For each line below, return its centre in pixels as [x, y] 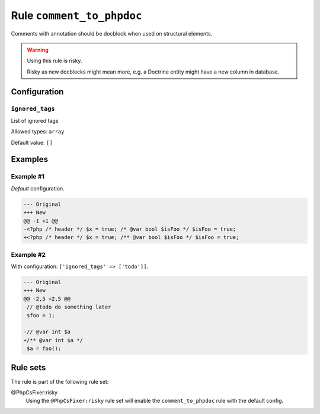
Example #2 [28, 254]
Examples [30, 159]
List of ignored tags [35, 120]
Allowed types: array [38, 132]
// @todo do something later [69, 307]
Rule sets [28, 367]
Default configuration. [38, 188]
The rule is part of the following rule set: [60, 381]
